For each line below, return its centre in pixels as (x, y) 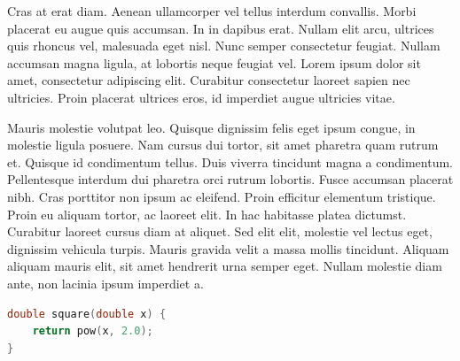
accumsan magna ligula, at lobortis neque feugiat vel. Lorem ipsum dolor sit (214, 62)
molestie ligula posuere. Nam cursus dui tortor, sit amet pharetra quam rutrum (223, 145)
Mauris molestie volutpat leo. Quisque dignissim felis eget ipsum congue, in (211, 127)
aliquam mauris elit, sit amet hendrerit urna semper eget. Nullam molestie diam (225, 266)
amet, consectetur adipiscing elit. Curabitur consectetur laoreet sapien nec (209, 80)
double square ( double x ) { (87, 314)
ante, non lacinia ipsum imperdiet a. (105, 283)
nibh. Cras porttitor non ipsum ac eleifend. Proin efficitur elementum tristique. (222, 196)
